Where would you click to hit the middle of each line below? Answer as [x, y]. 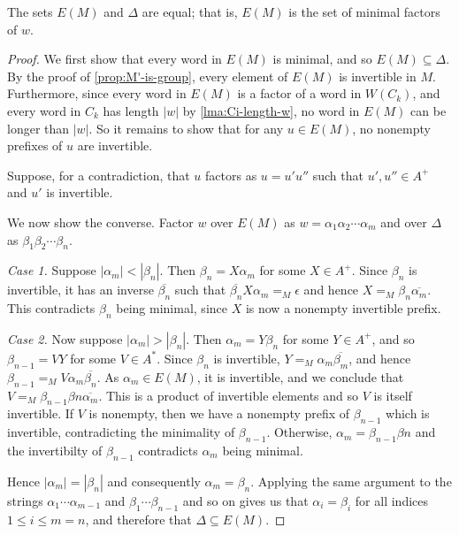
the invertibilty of [55, 450]
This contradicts [51, 308]
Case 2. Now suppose [65, 338]
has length [131, 110]
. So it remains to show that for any [186, 128]
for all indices [392, 500]
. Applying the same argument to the [351, 481]
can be [428, 110]
